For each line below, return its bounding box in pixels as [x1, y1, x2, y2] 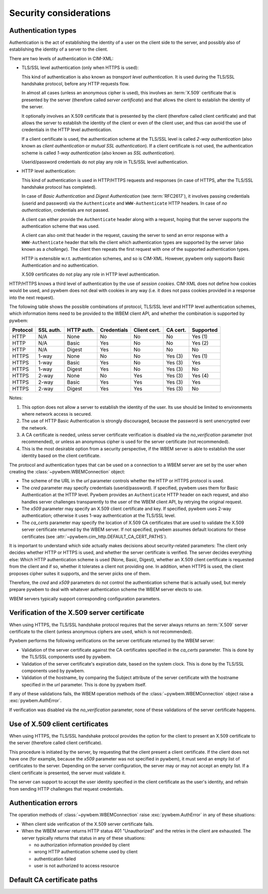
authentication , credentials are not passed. [21, 207, 110, 213]
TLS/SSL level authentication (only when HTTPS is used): [21, 65, 139, 71]
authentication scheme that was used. [21, 223, 100, 229]
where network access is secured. [21, 411, 92, 417]
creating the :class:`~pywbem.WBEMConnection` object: [9, 469, 126, 475]
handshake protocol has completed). [21, 184, 97, 190]
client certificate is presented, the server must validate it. [9, 770, 126, 776]
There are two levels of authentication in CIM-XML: [9, 55, 114, 62]
